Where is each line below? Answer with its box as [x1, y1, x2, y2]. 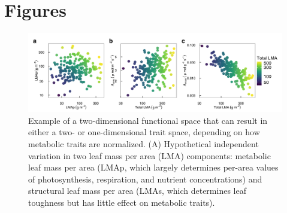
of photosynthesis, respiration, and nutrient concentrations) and [28, 172, 262, 185]
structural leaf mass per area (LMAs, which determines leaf [28, 184, 246, 197]
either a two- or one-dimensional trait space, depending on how [28, 126, 260, 138]
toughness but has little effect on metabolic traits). [28, 196, 215, 208]
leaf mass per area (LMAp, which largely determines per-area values [28, 161, 279, 174]
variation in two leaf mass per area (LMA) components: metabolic [28, 149, 271, 162]
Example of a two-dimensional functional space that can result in [28, 114, 268, 126]
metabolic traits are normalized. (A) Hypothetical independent [28, 137, 259, 150]
